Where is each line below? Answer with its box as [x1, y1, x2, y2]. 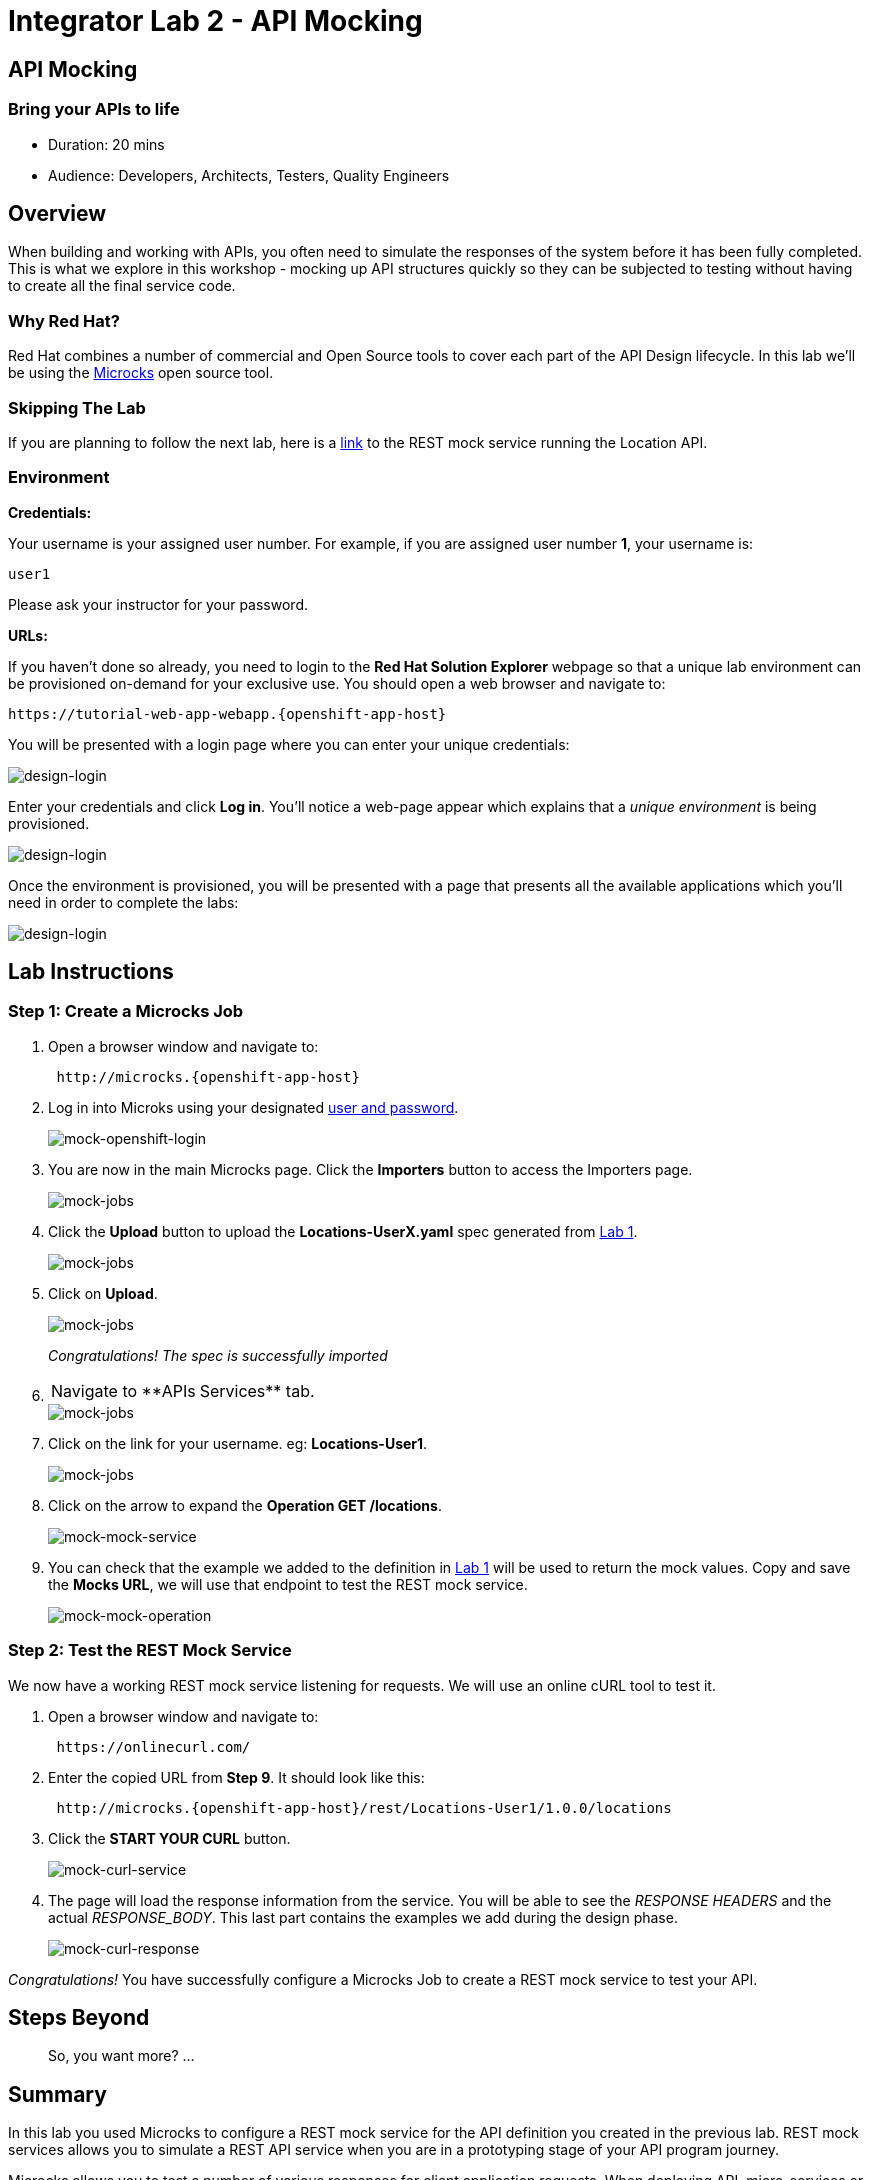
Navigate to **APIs [51, 1380, 196, 1401]
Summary [8, 2081, 107, 2107]
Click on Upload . [48, 1284, 158, 1302]
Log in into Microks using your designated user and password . [48, 1098, 459, 1116]
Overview [8, 200, 107, 226]
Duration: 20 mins [48, 135, 165, 153]
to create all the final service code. [8, 277, 236, 295]
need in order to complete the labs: [8, 893, 239, 911]
